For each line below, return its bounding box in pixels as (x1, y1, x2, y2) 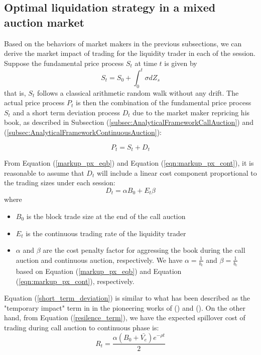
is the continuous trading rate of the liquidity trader (26, 228, 186, 238)
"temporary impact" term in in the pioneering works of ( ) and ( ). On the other (4, 302, 245, 313)
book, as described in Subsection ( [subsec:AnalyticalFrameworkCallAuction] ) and (4, 117, 253, 127)
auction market (4, 14, 84, 30)
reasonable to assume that (4, 167, 84, 178)
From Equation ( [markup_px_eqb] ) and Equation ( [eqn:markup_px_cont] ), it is (4, 158, 254, 168)
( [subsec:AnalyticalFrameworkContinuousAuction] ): (4, 127, 162, 137)
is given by (164, 57, 197, 68)
